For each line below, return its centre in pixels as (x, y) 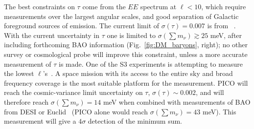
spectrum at (158, 6)
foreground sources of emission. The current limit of (82, 26)
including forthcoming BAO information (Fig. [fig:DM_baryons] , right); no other (126, 45)
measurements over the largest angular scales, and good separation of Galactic (121, 16)
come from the (104, 6)
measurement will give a (40, 121)
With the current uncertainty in (52, 35)
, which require (224, 6)
